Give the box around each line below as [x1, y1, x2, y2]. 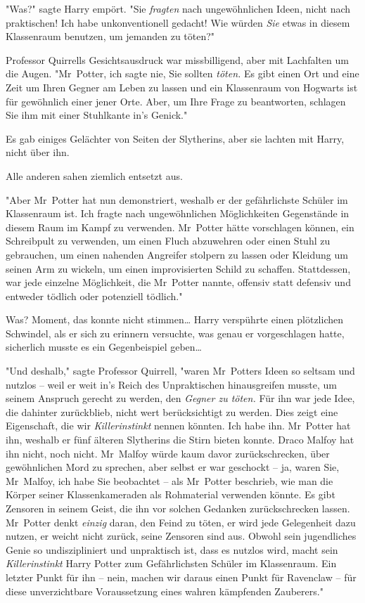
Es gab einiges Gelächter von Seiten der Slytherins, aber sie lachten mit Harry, [6, 131, 345, 145]
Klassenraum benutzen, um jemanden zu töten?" [6, 29, 215, 44]
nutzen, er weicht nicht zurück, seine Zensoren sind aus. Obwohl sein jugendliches [6, 529, 357, 543]
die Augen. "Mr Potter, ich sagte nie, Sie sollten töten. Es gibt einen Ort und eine [6, 66, 359, 81]
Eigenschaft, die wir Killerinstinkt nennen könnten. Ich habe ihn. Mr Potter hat [6, 418, 351, 433]
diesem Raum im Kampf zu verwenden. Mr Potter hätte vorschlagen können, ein [6, 219, 354, 234]
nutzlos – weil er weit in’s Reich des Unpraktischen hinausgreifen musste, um [6, 377, 337, 391]
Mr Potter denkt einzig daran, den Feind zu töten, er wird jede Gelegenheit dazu [6, 514, 356, 529]
